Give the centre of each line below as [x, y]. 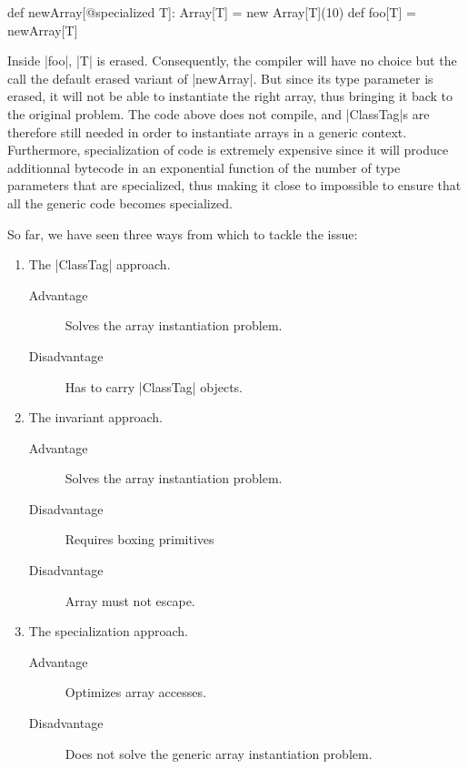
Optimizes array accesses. [135, 692]
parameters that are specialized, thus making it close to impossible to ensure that [234, 185]
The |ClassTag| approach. [100, 264]
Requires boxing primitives [139, 539]
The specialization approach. [108, 631]
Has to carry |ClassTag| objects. [154, 386]
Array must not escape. [130, 600]
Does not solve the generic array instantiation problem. [219, 753]
